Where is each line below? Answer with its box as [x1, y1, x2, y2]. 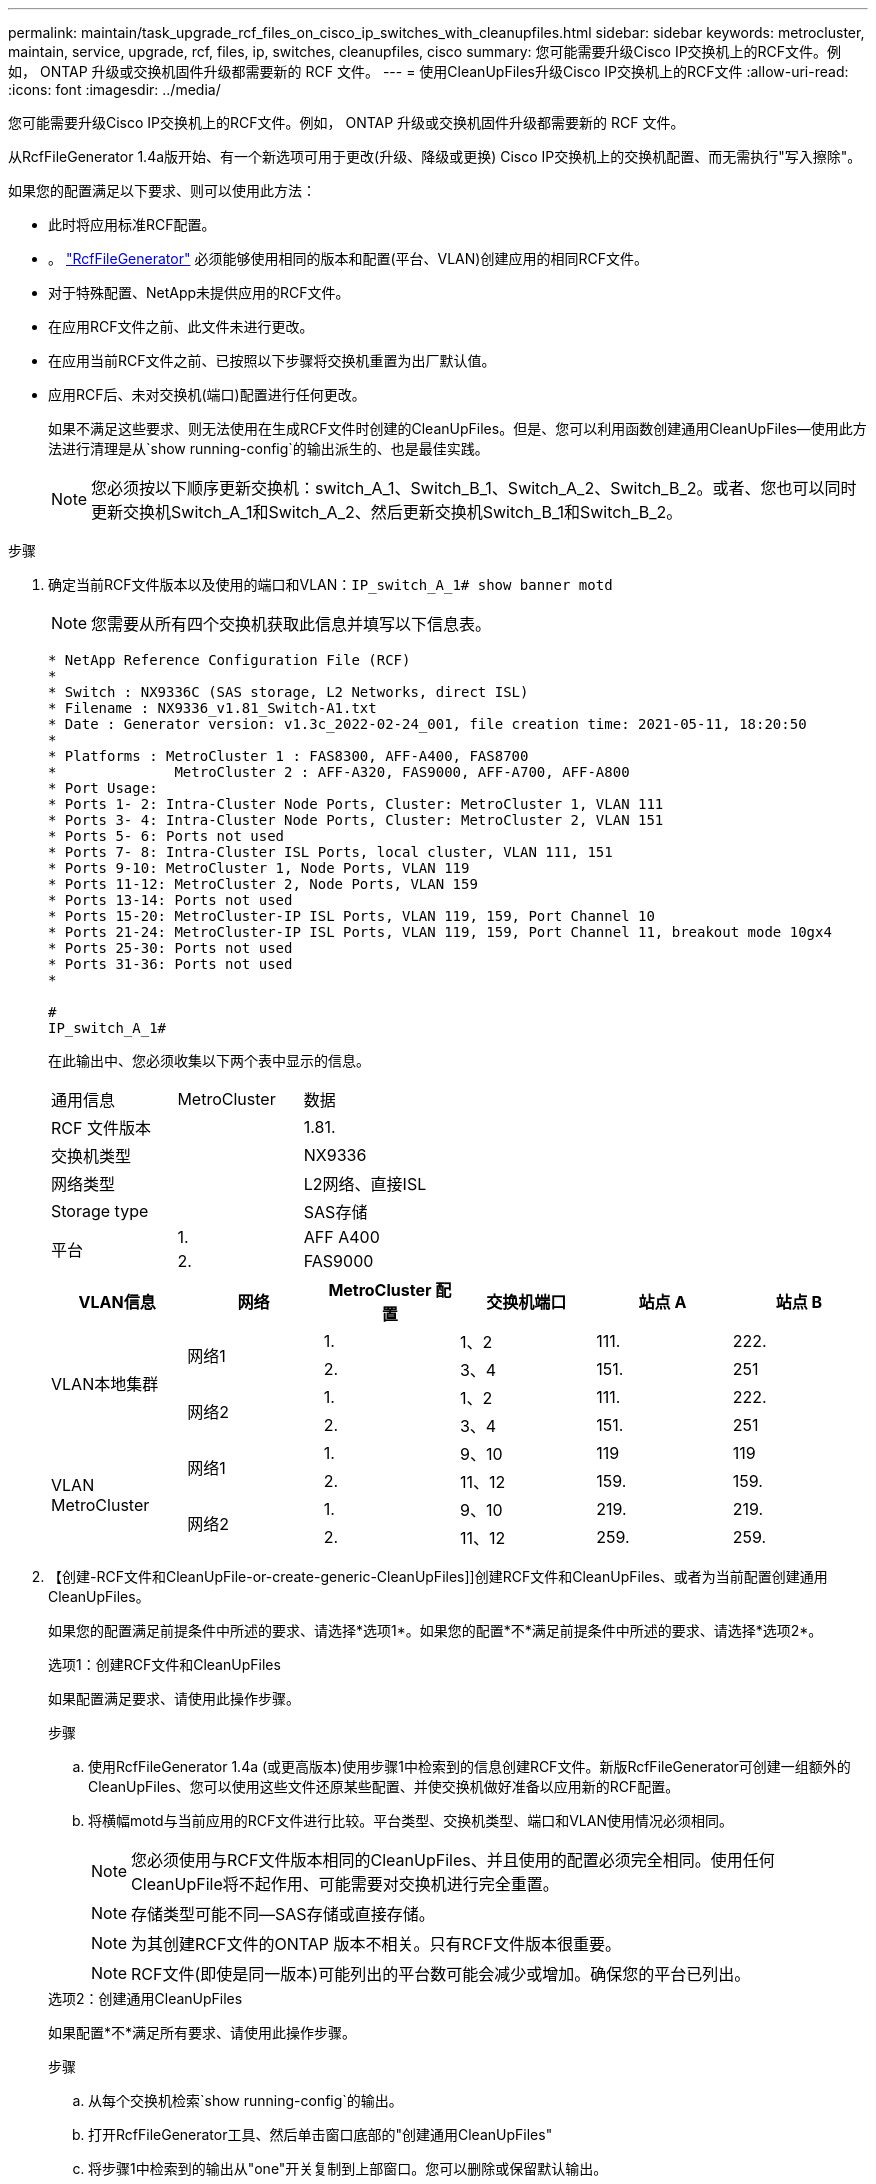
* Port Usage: [48, 780, 158, 796]
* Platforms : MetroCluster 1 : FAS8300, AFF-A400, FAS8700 [48, 748, 529, 764]
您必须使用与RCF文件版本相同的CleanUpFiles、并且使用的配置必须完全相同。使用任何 [131, 1850, 775, 1870]
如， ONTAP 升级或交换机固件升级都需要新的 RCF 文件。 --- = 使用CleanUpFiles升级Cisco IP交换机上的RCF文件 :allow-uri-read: [8, 63, 849, 80]
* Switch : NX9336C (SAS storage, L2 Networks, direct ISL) [48, 684, 529, 700]
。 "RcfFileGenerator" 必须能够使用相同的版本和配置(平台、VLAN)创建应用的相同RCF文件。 [48, 250, 648, 267]
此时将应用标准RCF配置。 [48, 216, 216, 233]
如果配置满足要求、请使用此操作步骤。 [48, 1690, 300, 1707]
